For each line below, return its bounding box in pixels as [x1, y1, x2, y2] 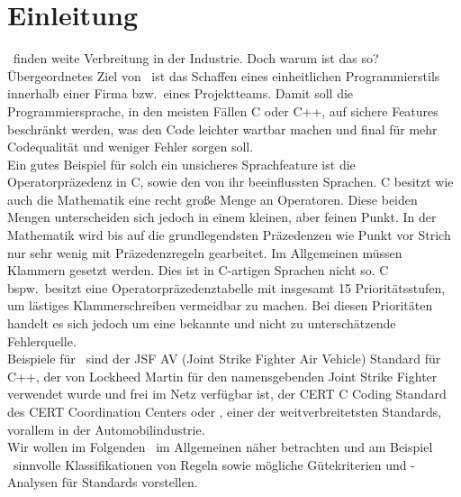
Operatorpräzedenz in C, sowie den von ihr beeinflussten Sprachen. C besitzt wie [7, 172, 454, 191]
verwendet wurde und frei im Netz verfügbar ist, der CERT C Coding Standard [7, 384, 447, 403]
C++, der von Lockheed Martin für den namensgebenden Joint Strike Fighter [7, 366, 438, 385]
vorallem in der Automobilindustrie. [7, 419, 205, 438]
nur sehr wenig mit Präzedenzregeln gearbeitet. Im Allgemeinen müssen [7, 243, 402, 262]
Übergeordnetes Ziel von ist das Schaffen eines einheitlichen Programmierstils [7, 66, 440, 85]
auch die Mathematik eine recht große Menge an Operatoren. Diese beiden [7, 189, 418, 208]
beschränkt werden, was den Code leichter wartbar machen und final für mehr [7, 119, 438, 138]
